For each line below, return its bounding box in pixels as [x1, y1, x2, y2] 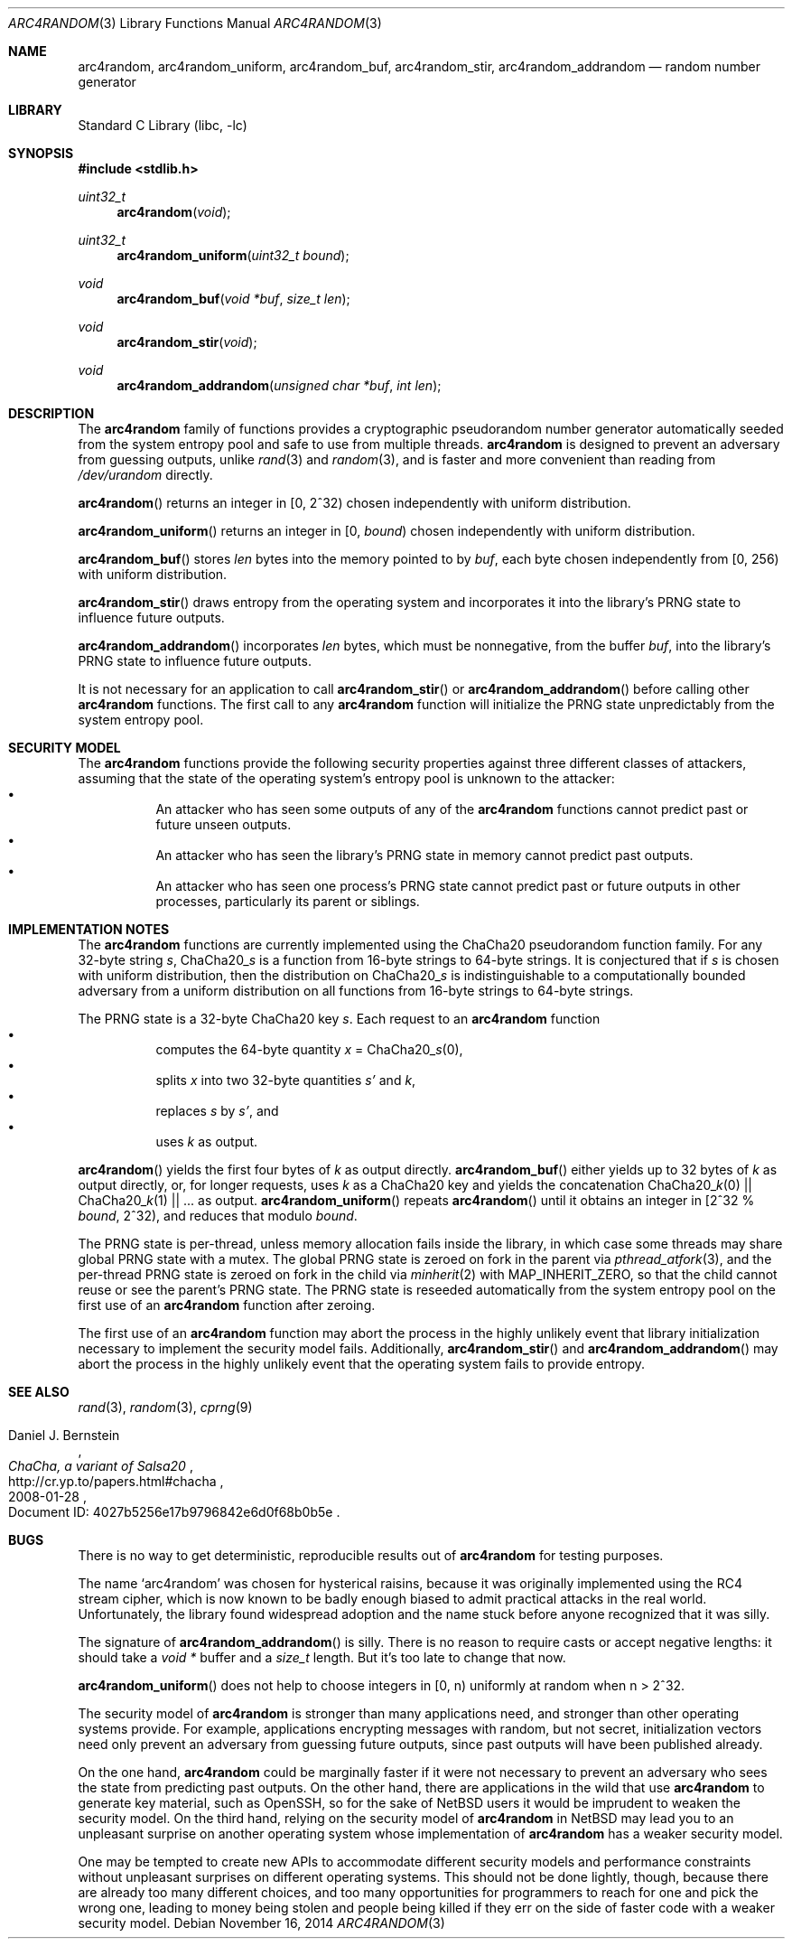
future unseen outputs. [155, 817, 292, 832]
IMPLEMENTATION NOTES [8, 922, 170, 937]
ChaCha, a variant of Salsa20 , [8, 1458, 193, 1474]
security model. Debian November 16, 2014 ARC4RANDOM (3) [78, 1915, 445, 1931]
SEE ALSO [8, 1384, 70, 1399]
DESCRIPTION [8, 406, 95, 421]
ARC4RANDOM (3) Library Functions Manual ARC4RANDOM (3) [8, 15, 382, 31]
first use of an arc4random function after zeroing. [78, 1297, 376, 1313]
